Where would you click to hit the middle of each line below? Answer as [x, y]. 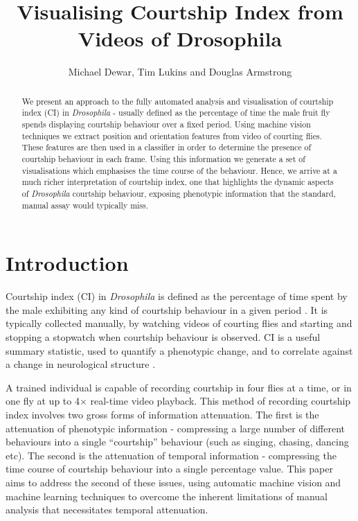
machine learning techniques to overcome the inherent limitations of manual [167, 496]
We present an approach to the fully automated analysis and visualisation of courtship [178, 101]
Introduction [67, 263]
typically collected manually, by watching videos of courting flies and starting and [179, 323]
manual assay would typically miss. [85, 205]
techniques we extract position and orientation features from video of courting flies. [172, 135]
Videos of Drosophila [180, 38]
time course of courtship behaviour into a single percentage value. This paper [170, 469]
